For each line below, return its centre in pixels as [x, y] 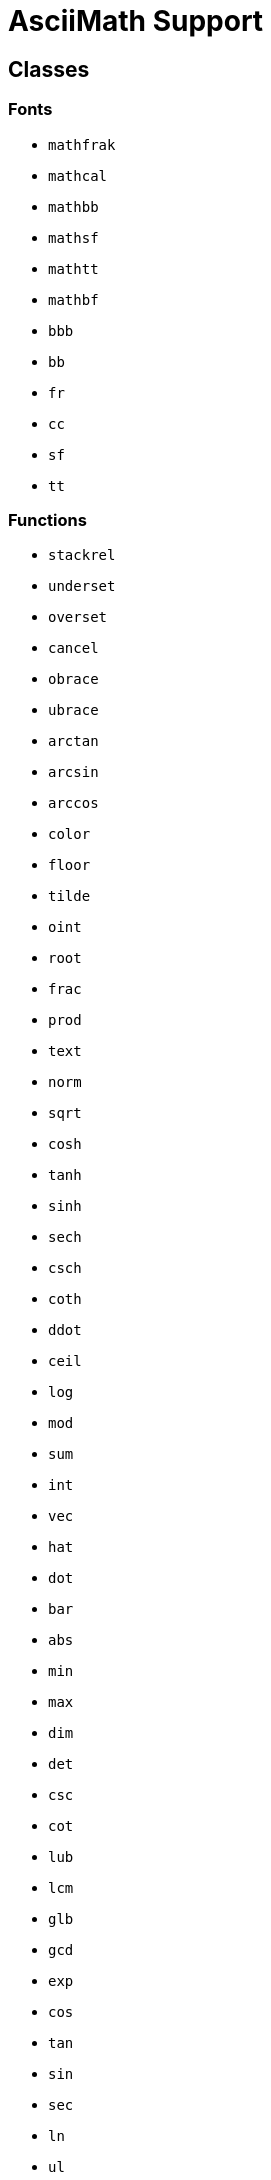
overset [78, 617]
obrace [73, 679]
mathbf [73, 299]
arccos [73, 803]
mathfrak [82, 144]
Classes [49, 69]
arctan [73, 741]
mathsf [73, 237]
